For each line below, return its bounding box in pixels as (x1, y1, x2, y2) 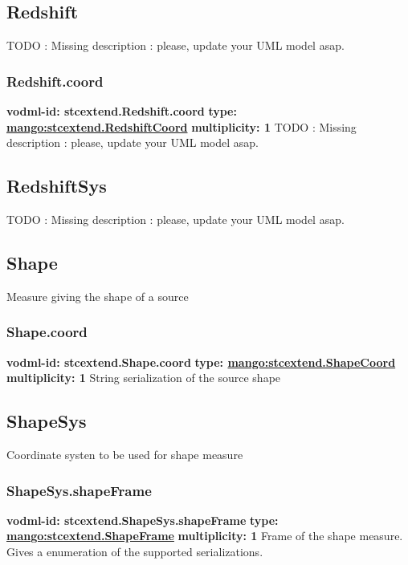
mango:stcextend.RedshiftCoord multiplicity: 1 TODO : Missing (6, 118, 357, 135)
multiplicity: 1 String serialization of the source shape (6, 369, 281, 386)
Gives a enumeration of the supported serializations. (6, 543, 263, 559)
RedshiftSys (6, 173, 107, 198)
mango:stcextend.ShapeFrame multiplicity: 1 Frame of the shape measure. (6, 527, 403, 544)
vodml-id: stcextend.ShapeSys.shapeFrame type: (6, 511, 279, 528)
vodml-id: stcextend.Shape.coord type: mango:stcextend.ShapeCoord (6, 353, 396, 370)
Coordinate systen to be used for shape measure (6, 446, 243, 462)
